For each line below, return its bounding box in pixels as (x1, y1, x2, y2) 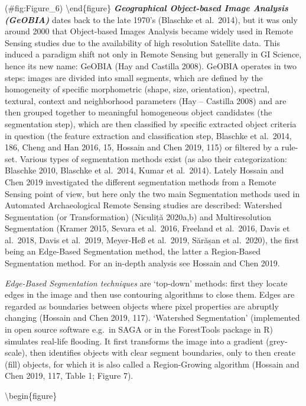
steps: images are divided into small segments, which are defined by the (5, 71, 263, 83)
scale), (5, 346, 28, 359)
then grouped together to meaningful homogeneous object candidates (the (5, 106, 272, 118)
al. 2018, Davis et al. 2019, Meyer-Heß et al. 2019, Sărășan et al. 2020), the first (5, 233, 299, 246)
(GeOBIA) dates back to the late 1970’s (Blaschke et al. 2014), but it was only (5, 13, 298, 25)
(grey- (266, 334, 288, 347)
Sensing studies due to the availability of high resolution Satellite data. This (5, 36, 280, 49)
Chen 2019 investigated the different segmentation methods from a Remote (5, 175, 276, 188)
